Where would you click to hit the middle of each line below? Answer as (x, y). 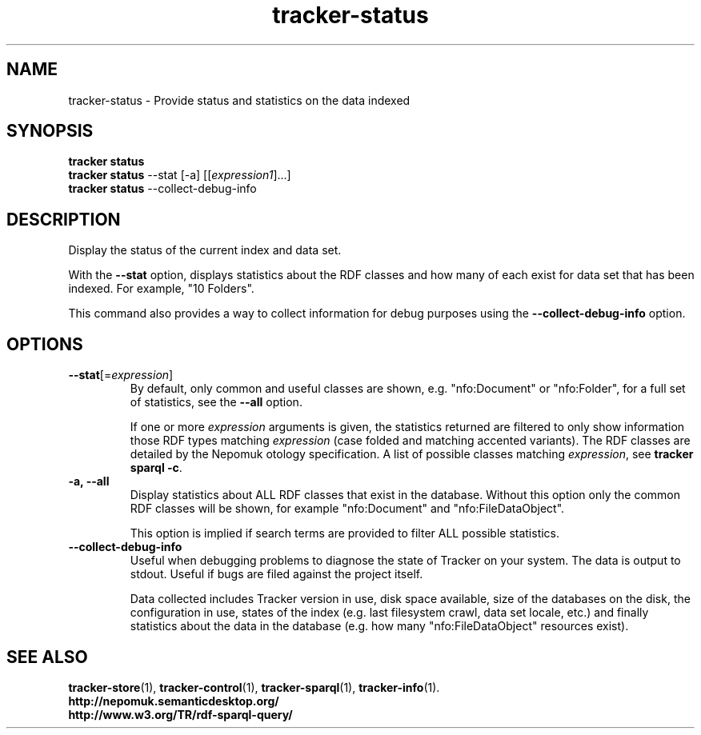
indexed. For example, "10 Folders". (161, 289)
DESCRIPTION (64, 219)
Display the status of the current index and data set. (205, 250)
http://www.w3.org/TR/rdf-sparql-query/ (180, 714)
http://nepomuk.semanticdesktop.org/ (174, 701)
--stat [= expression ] (121, 375)
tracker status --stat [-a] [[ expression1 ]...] (180, 175)
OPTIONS (45, 344)
